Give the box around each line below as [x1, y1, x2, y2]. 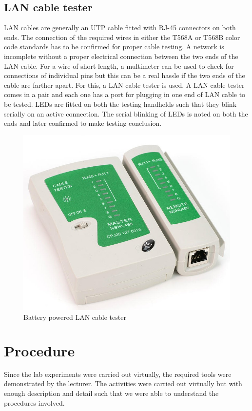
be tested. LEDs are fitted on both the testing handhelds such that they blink [4, 98, 237, 109]
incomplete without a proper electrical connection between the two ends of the [4, 51, 238, 61]
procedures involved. [4, 397, 65, 408]
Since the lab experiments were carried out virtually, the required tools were [4, 369, 232, 379]
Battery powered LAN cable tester [23, 312, 126, 322]
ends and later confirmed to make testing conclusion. [4, 118, 162, 128]
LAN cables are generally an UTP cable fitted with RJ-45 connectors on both [4, 22, 236, 33]
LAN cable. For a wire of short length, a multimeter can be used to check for [4, 60, 234, 71]
